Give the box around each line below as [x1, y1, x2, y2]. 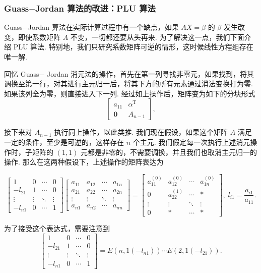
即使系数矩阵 [18, 31, 60, 42]
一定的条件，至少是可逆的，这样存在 [4, 136, 124, 147]
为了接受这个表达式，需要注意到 [4, 223, 110, 234]
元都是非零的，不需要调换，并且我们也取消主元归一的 [81, 146, 257, 157]
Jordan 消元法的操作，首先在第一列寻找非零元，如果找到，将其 [47, 68, 254, 79]
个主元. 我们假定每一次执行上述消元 [133, 136, 250, 147]
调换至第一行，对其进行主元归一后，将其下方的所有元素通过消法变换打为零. [4, 78, 253, 89]
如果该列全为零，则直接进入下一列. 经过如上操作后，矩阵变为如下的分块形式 [4, 88, 255, 98]
